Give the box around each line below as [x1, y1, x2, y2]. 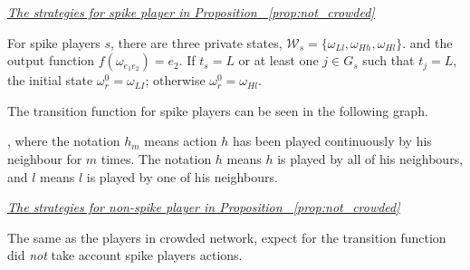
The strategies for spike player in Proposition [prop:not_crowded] [7, 3, 375, 21]
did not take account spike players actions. [7, 246, 243, 265]
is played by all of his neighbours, [277, 149, 464, 168]
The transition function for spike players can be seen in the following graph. [7, 101, 428, 120]
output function [7, 51, 95, 70]
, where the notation [7, 131, 120, 150]
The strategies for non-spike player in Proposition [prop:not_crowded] [7, 198, 400, 217]
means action [144, 131, 217, 150]
